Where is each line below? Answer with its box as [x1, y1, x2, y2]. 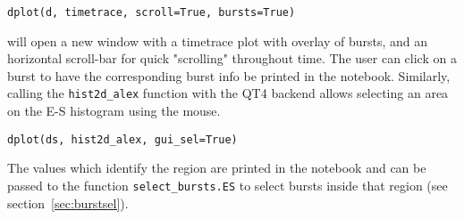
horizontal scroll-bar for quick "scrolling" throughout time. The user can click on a [7, 49, 457, 68]
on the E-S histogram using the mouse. [7, 101, 221, 120]
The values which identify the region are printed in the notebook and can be [7, 158, 426, 177]
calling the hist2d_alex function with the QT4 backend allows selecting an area [7, 84, 449, 102]
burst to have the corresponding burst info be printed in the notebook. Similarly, [7, 66, 451, 85]
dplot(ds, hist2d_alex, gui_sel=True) [7, 133, 238, 146]
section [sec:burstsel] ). [7, 193, 129, 212]
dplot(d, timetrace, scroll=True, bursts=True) [7, 6, 296, 19]
